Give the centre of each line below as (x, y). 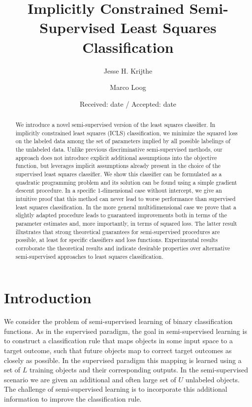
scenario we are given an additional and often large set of (90, 379)
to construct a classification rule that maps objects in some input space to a (118, 341)
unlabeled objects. (212, 379)
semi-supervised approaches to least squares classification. (89, 256)
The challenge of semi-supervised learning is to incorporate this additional (116, 389)
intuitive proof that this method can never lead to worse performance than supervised (126, 198)
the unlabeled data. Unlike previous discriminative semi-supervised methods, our (119, 149)
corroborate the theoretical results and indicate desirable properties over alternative (123, 248)
